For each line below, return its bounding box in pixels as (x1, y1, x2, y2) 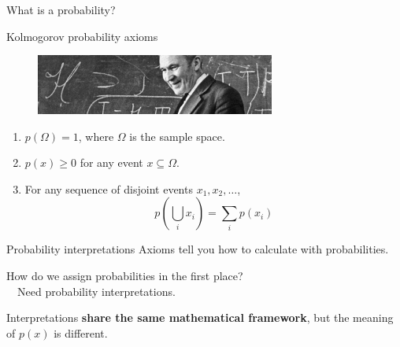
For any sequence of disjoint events (24, 180, 193, 197)
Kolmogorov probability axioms (6, 28, 158, 44)
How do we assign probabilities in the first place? (6, 267, 243, 283)
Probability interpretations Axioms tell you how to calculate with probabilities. (6, 241, 389, 257)
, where (78, 127, 114, 144)
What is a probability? (6, 2, 116, 17)
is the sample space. (129, 127, 225, 144)
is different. (54, 324, 108, 341)
